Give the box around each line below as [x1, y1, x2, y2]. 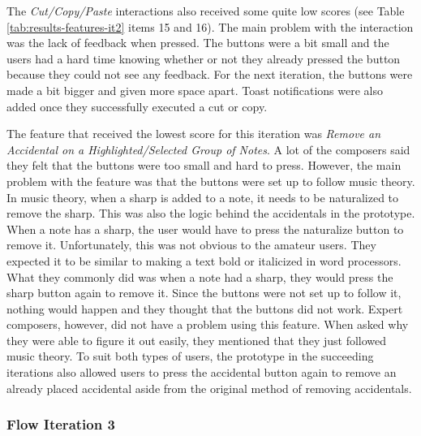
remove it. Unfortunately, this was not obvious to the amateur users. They [6, 236, 376, 253]
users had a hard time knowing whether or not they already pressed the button [6, 50, 401, 67]
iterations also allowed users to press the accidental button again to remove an [6, 364, 397, 381]
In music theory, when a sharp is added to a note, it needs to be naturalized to [6, 188, 399, 205]
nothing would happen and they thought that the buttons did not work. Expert [6, 300, 403, 317]
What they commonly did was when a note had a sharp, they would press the [6, 268, 393, 285]
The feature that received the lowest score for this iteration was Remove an [6, 125, 381, 142]
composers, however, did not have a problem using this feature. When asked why [6, 316, 409, 333]
